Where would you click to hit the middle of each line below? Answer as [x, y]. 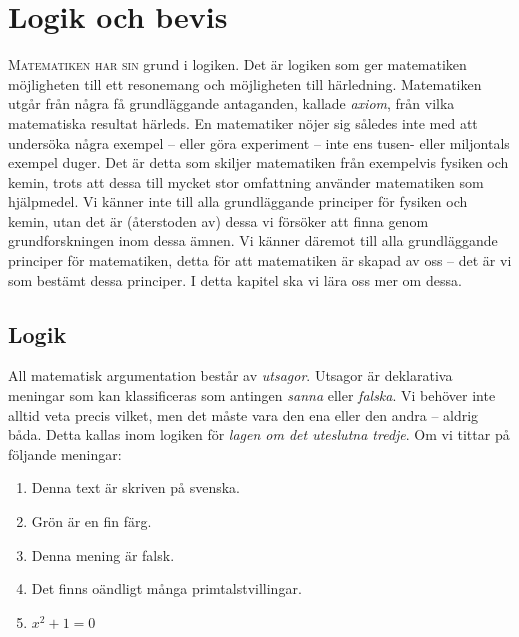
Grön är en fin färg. [91, 521]
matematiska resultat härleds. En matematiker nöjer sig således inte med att [243, 122]
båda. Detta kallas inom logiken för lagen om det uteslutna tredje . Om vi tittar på [259, 434]
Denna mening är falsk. [103, 554]
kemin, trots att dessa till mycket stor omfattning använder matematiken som [246, 181]
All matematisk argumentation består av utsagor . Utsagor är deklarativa [230, 375]
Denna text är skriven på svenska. [135, 487]
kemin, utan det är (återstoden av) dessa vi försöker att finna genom [218, 220]
